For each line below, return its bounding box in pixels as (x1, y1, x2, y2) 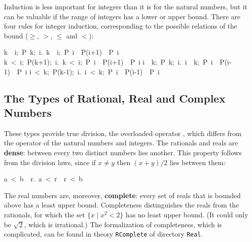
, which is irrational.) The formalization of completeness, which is (24, 219, 222, 229)
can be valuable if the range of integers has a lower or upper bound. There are (4, 11, 241, 21)
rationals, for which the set (4, 209, 85, 219)
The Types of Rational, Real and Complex (4, 90, 225, 105)
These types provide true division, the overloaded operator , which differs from (4, 128, 242, 138)
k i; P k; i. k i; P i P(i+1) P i (4, 47, 119, 57)
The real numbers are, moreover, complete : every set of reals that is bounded (4, 190, 241, 200)
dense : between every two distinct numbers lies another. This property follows (4, 147, 242, 157)
